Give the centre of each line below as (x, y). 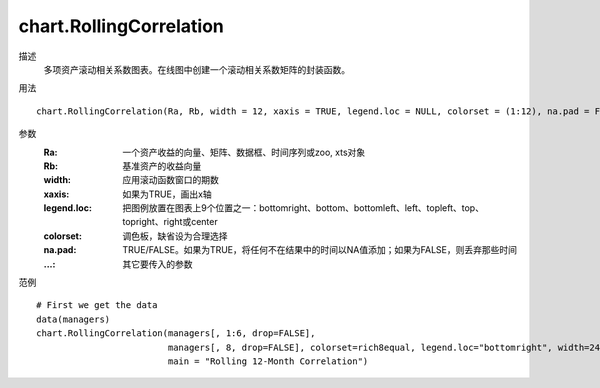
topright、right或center (170, 222)
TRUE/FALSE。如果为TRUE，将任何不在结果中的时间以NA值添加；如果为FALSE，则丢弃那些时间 (319, 250)
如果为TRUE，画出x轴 (167, 194)
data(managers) (73, 319)
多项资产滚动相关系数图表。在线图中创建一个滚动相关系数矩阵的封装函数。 (196, 69)
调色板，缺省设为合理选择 (175, 236)
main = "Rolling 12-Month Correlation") (268, 361)
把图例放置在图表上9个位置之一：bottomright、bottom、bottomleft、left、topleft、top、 (303, 208)
